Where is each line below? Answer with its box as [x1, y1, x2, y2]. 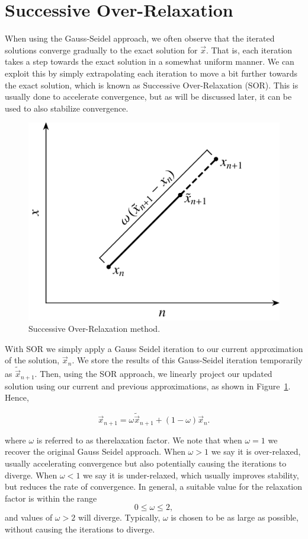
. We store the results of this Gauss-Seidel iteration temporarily [72, 354, 303, 366]
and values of [5, 511, 53, 524]
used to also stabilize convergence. [5, 102, 129, 114]
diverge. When [5, 468, 57, 481]
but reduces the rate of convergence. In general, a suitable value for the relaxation [5, 480, 303, 493]
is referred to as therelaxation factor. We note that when [36, 433, 242, 446]
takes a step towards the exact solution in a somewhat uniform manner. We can [5, 55, 294, 68]
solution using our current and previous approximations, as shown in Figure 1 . [5, 379, 291, 392]
